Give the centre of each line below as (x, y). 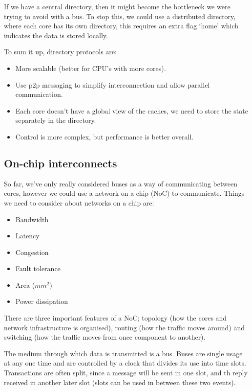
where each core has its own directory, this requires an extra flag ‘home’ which (121, 26)
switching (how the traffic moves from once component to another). (105, 337)
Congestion (32, 252)
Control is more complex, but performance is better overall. (105, 136)
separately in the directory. (56, 120)
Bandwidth (32, 219)
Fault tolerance (38, 268)
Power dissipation (42, 301)
